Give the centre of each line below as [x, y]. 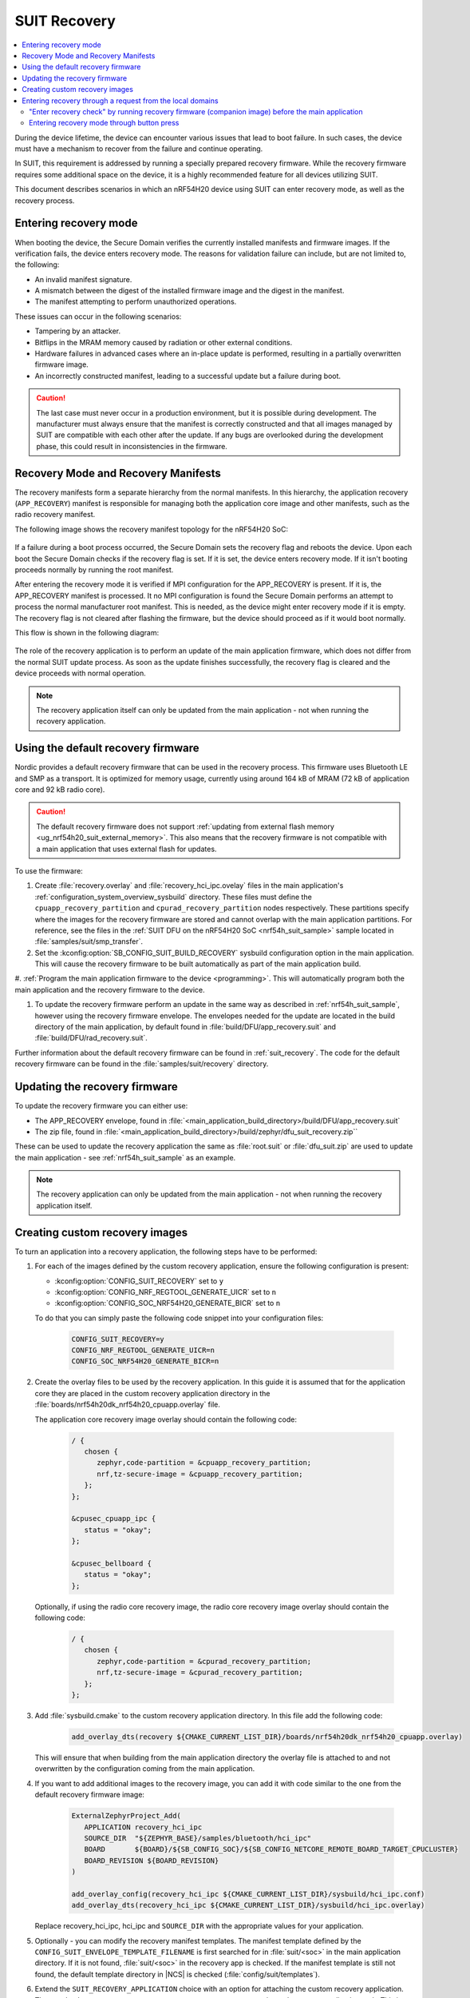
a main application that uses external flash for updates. [126, 849]
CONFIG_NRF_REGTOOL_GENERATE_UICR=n [143, 1350]
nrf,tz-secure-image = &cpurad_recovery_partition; [200, 1673]
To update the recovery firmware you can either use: [101, 1106]
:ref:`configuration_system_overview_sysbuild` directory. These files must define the [174, 897]
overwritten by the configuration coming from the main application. [145, 1769]
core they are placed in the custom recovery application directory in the [152, 1393]
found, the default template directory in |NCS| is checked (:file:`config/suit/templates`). [178, 1974]
